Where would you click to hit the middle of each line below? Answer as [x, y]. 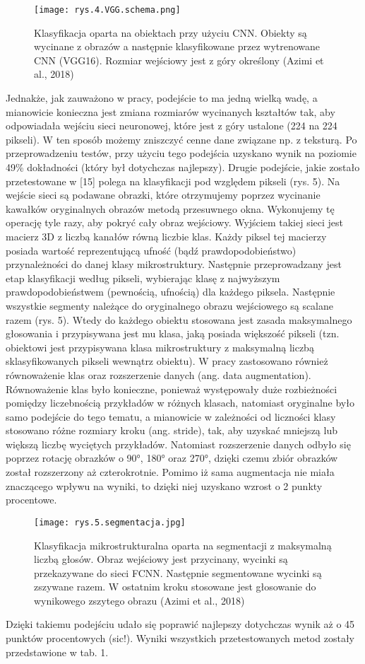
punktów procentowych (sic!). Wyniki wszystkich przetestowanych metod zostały [180, 638]
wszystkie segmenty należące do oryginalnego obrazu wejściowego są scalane [170, 305]
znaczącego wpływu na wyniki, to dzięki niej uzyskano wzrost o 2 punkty [164, 485]
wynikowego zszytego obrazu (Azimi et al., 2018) [139, 600]
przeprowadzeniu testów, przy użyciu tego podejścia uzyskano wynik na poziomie [181, 153]
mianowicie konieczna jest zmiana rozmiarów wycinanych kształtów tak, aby [170, 111]
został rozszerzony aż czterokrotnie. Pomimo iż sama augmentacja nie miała [170, 472]
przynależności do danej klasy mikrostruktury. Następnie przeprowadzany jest [174, 264]
